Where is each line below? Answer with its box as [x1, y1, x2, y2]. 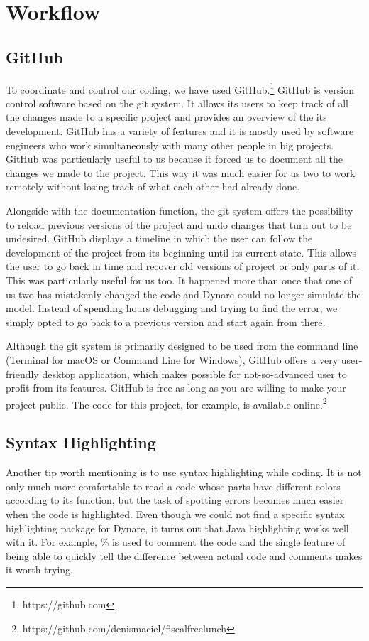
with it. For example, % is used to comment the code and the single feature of [6, 534, 346, 549]
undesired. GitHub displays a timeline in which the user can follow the [6, 231, 313, 246]
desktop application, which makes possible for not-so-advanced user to [42, 366, 347, 381]
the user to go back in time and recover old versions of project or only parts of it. [6, 259, 360, 274]
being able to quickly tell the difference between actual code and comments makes [6, 548, 363, 563]
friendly [6, 366, 39, 381]
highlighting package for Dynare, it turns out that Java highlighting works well [6, 520, 349, 535]
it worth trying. [6, 562, 73, 577]
